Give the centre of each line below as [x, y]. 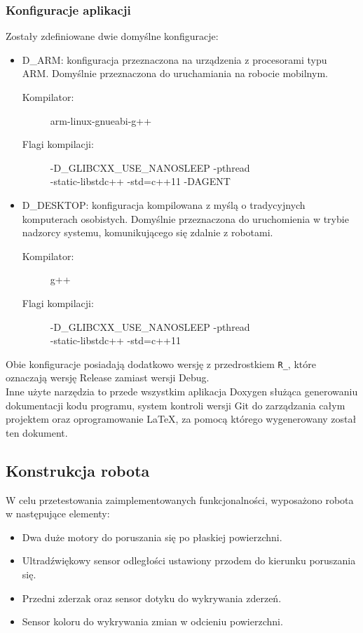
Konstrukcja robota [78, 470]
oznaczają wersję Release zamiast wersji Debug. [108, 377]
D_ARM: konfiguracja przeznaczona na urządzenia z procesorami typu [174, 59]
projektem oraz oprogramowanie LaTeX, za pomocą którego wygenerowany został [181, 419]
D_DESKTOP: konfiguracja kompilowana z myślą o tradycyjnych [164, 204]
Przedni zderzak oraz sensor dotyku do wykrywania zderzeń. [152, 598]
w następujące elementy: [58, 513]
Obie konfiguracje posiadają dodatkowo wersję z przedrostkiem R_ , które [161, 363]
